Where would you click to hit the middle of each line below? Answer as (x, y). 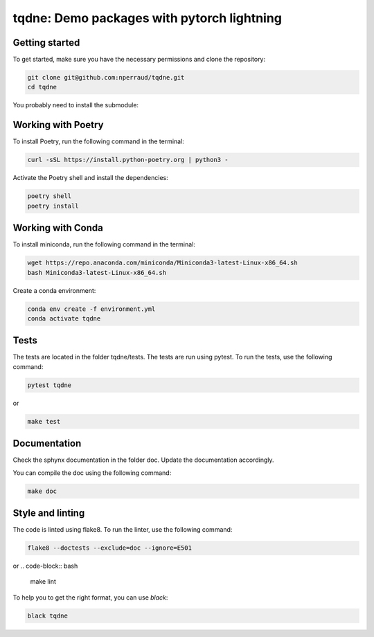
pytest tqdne (50, 385)
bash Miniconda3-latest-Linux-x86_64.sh (97, 272)
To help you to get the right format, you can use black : (90, 597)
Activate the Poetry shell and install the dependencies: (91, 178)
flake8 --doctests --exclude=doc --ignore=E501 (109, 548)
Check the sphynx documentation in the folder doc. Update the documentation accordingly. (143, 460)
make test (44, 421)
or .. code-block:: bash (45, 566)
